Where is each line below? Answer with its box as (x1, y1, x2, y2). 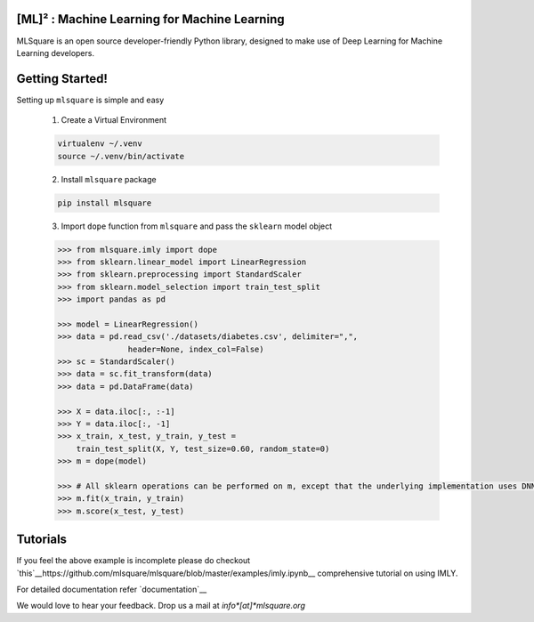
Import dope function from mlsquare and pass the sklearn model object (61, 221, 333, 231)
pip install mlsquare (57, 198, 152, 208)
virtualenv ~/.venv (57, 139, 142, 149)
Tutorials (16, 532, 67, 547)
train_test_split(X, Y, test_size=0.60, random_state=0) (76, 443, 330, 454)
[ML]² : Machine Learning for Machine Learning (16, 12, 285, 27)
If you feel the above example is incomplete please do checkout (16, 555, 251, 566)
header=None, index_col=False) (127, 343, 264, 354)
